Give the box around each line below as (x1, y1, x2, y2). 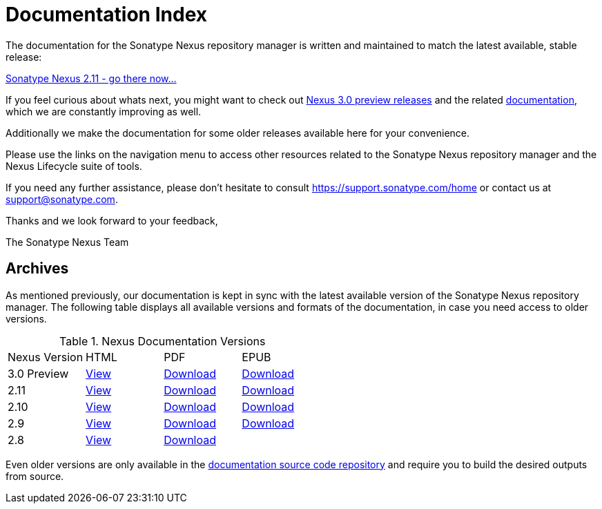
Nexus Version (8, 349, 84, 364)
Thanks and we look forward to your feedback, (6, 214, 218, 227)
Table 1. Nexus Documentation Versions (59, 334, 266, 348)
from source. (6, 470, 64, 482)
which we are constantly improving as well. (6, 105, 202, 117)
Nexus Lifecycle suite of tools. (6, 160, 142, 172)
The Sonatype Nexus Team (6, 236, 129, 248)
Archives (6, 260, 69, 278)
